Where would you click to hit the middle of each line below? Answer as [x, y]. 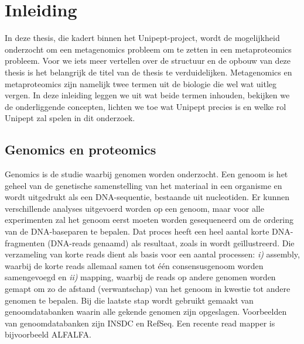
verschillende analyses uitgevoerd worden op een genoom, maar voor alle [134, 208]
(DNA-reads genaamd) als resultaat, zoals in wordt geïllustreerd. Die [171, 242]
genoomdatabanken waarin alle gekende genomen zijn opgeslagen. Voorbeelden [146, 312]
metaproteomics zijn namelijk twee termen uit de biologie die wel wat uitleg [141, 83]
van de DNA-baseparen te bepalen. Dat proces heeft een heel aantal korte [137, 231]
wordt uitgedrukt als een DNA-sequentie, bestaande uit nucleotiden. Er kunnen [147, 197]
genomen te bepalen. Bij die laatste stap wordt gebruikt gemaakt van [129, 300]
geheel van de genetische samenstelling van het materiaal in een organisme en [144, 185]
